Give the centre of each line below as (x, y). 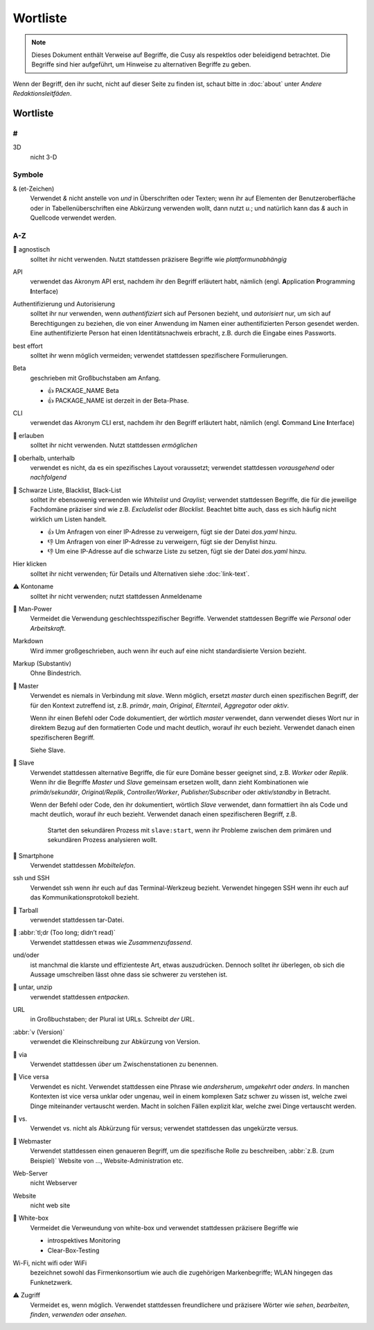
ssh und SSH (31, 878)
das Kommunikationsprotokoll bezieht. (85, 898)
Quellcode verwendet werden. (73, 218)
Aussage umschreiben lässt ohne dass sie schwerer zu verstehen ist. (129, 974)
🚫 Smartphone (33, 855)
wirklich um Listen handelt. (69, 519)
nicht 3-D (44, 157)
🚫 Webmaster (32, 1141)
